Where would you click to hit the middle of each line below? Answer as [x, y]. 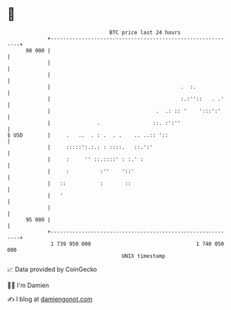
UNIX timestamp [144, 256]
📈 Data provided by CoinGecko [52, 269]
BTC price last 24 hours [145, 32]
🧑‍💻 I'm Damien [28, 285]
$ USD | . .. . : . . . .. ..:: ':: [88, 135]
